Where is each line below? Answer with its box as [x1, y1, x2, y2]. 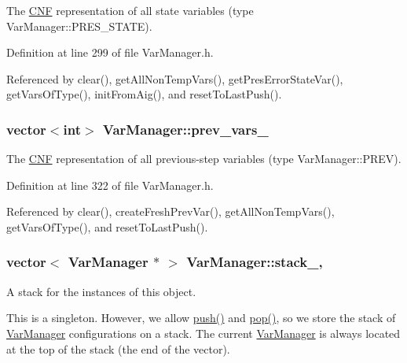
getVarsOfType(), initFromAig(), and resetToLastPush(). [6, 86, 282, 102]
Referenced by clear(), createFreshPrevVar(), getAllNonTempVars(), [6, 203, 335, 220]
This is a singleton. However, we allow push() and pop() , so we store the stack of [6, 309, 396, 326]
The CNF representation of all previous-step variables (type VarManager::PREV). [6, 150, 401, 167]
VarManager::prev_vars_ [102, 119, 269, 139]
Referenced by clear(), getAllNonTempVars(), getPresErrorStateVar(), [6, 70, 343, 87]
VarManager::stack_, [186, 252, 323, 272]
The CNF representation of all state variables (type [6, 2, 254, 18]
